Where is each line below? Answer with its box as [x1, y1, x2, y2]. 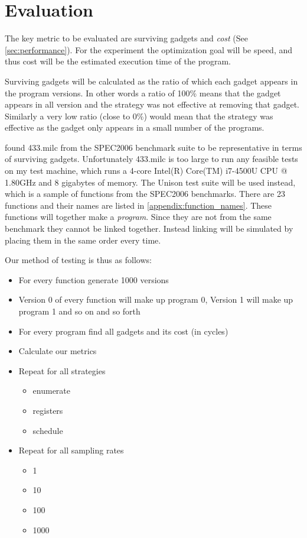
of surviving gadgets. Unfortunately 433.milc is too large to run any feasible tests [5, 153, 298, 165]
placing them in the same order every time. [5, 234, 161, 246]
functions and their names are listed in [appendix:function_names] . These [5, 199, 272, 211]
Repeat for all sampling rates [18, 444, 124, 456]
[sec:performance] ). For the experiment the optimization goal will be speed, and [5, 43, 293, 56]
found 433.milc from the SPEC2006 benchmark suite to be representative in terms [5, 141, 302, 153]
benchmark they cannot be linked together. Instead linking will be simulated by [5, 222, 293, 235]
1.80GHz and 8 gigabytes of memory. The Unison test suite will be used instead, [5, 176, 296, 188]
